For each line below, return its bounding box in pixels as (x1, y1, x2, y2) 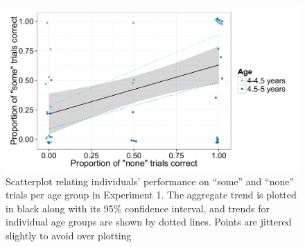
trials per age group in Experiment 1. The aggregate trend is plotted (6, 187, 297, 202)
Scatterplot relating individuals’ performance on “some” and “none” (6, 173, 295, 188)
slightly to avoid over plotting (6, 228, 132, 242)
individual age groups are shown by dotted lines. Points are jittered (6, 214, 292, 229)
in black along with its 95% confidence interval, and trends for (6, 201, 270, 215)
